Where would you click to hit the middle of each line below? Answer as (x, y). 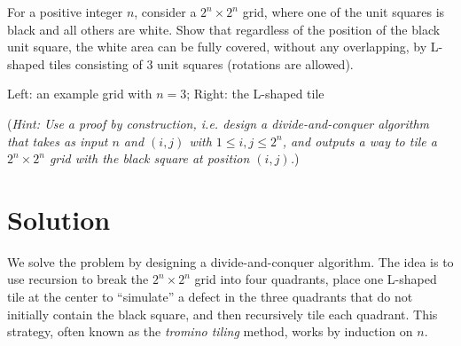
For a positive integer (65, 12)
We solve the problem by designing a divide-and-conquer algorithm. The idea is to (230, 261)
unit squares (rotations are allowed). (255, 63)
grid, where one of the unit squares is (344, 12)
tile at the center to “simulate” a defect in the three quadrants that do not (210, 297)
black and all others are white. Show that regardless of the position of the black (224, 29)
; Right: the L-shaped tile (255, 94)
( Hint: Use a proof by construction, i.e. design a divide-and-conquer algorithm (219, 123)
